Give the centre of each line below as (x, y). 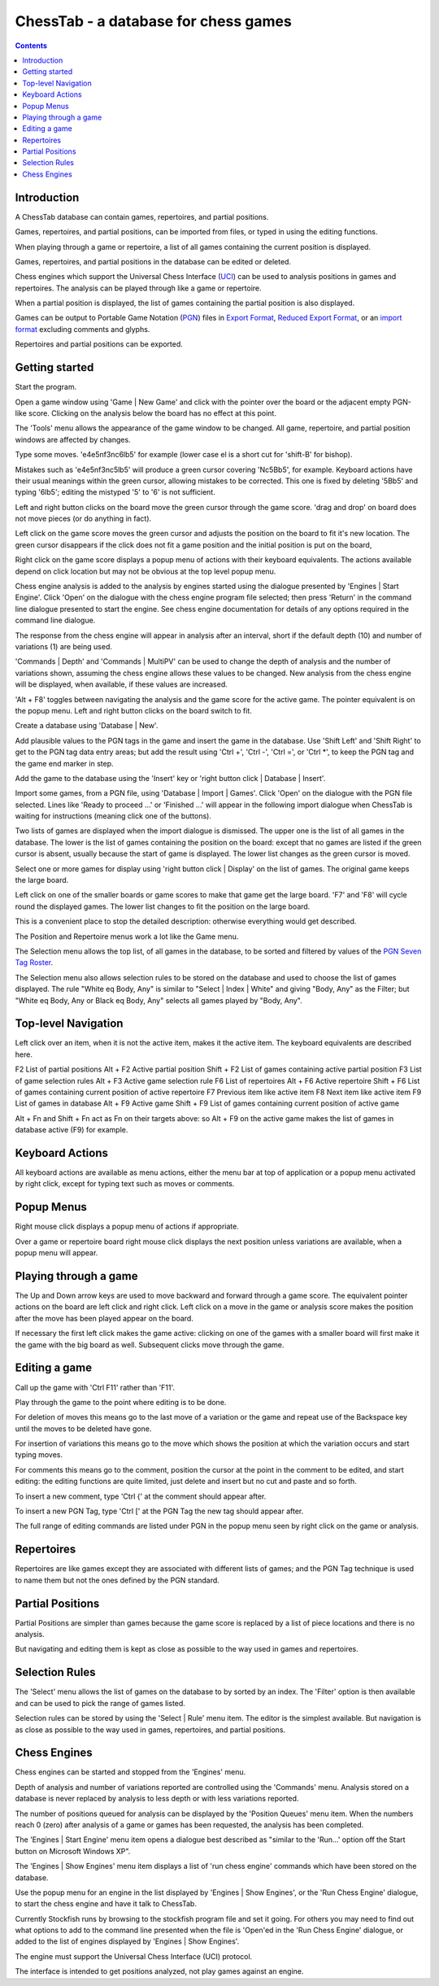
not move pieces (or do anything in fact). (83, 519)
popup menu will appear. (57, 1253)
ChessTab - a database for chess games (153, 21)
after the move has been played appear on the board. (104, 1318)
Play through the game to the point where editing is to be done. (121, 1402)
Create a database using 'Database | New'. (87, 726)
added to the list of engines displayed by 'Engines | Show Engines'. (127, 1941)
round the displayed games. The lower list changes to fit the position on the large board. (163, 906)
